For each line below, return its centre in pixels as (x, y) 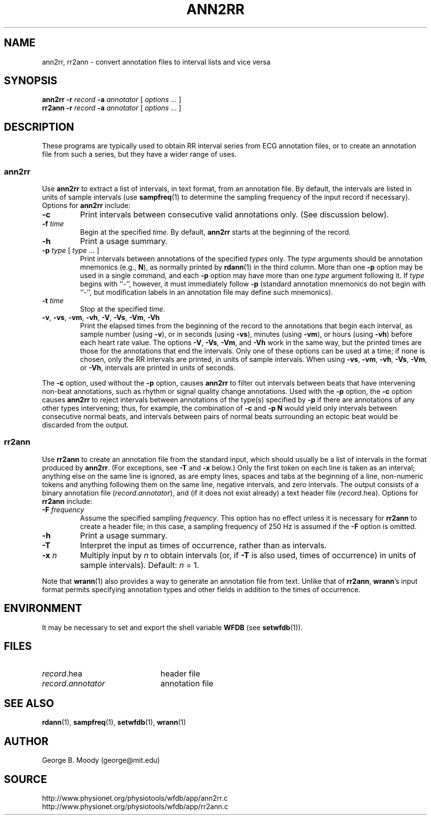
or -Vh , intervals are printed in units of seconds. (158, 368)
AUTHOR (26, 741)
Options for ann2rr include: (86, 206)
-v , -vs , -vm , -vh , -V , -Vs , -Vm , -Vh (101, 318)
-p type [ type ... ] (71, 250)
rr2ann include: (67, 501)
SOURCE (26, 779)
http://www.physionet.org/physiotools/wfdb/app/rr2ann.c (135, 806)
